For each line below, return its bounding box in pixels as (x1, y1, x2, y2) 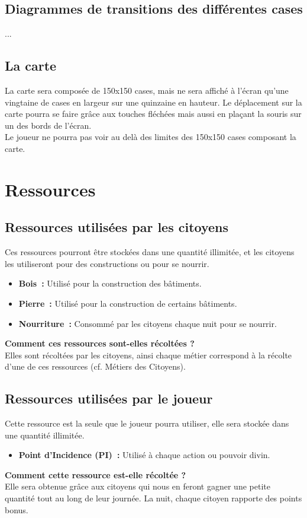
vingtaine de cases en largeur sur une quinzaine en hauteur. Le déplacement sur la (5, 96, 302, 108)
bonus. (5, 503, 28, 516)
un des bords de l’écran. (5, 119, 92, 131)
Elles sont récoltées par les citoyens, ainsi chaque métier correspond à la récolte (5, 348, 292, 361)
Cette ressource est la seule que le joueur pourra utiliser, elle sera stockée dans (5, 417, 289, 430)
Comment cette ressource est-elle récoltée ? (5, 468, 186, 481)
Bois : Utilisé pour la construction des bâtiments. (18, 277, 202, 290)
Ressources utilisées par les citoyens (5, 218, 229, 236)
